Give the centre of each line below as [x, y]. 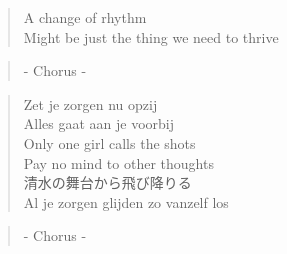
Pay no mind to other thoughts [118, 162]
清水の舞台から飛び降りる [107, 182]
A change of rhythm [85, 17]
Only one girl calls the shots [109, 142]
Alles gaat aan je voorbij [99, 123]
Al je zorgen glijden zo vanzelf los [126, 201]
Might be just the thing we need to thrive [151, 36]
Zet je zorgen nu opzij [90, 103]
